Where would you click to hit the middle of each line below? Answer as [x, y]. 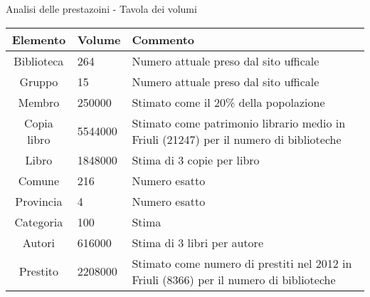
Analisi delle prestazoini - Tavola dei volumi [101, 9]
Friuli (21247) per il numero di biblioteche [237, 139]
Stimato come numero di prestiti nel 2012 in [242, 263]
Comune [39, 180]
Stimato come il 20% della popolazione [228, 102]
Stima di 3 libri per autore [197, 242]
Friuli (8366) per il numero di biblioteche [234, 279]
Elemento [39, 39]
